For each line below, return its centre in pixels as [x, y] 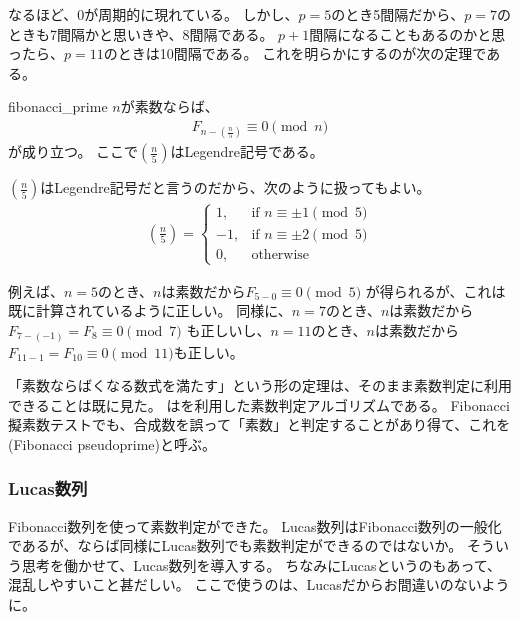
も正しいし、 [228, 330]
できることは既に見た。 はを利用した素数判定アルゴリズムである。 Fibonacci [259, 404]
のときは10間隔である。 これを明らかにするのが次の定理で [295, 53]
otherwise [280, 254]
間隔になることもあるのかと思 [407, 33]
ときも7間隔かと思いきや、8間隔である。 [141, 33]
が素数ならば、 [169, 106]
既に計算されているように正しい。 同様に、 [150, 310]
